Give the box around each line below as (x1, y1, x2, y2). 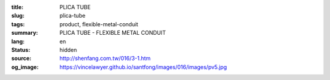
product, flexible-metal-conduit (59, 20, 139, 27)
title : (11, 4, 24, 10)
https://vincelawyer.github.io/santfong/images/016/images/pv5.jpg (59, 63, 227, 70)
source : (11, 55, 32, 62)
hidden (59, 46, 78, 53)
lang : (11, 37, 25, 45)
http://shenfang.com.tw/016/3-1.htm (59, 55, 151, 62)
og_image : (11, 63, 39, 70)
